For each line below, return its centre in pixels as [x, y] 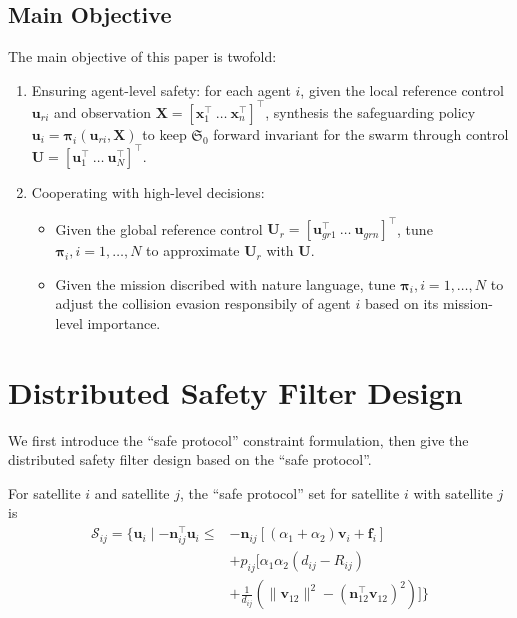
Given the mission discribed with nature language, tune [225, 283]
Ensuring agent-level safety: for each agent [161, 89]
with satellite [453, 492]
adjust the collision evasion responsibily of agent [203, 303]
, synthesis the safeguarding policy [370, 111]
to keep [164, 133]
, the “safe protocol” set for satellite [290, 492]
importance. [124, 322]
